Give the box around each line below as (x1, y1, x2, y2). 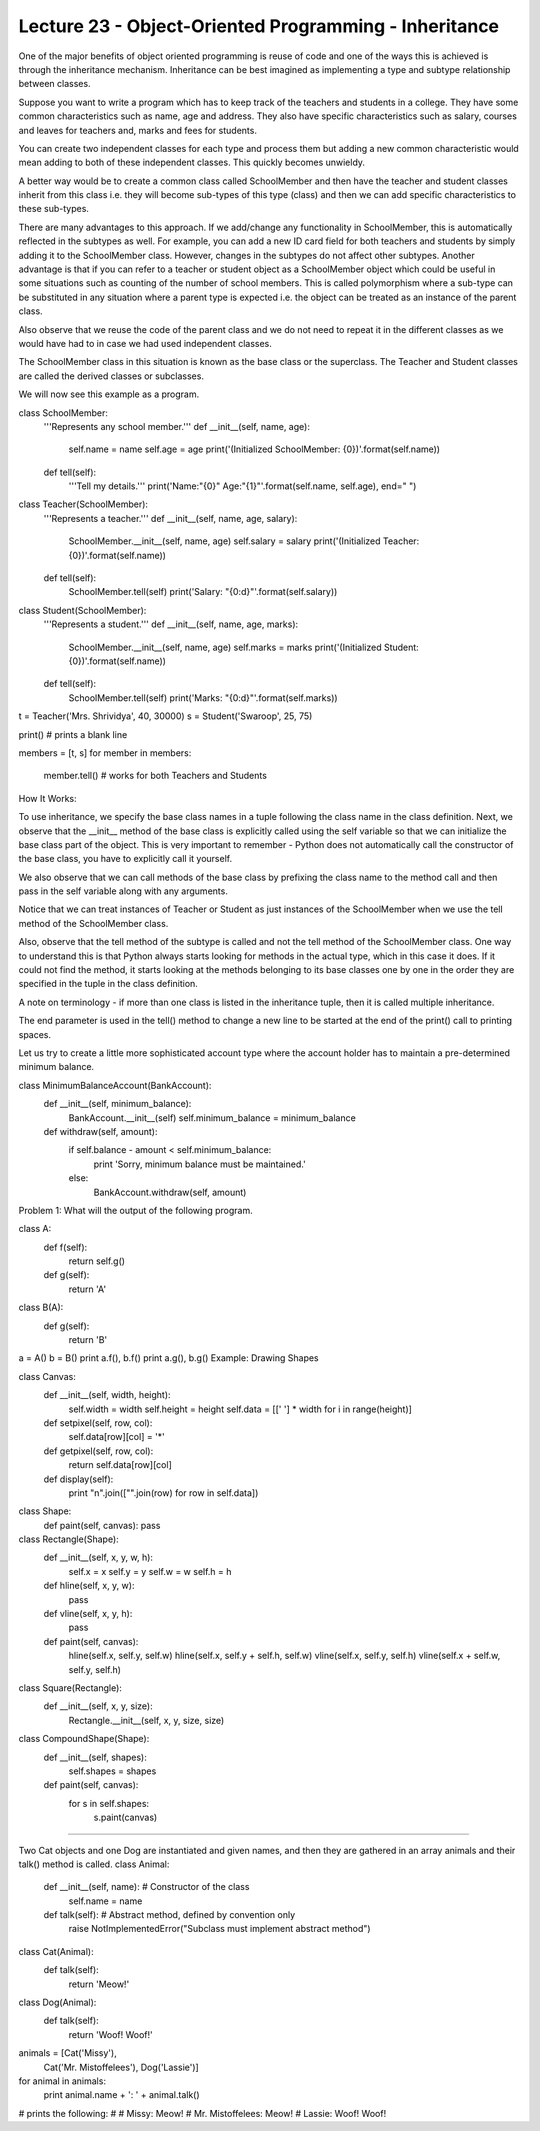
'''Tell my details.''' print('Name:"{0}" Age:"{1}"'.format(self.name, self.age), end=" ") (68, 480, 417, 492)
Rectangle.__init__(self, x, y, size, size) (68, 1714, 225, 1726)
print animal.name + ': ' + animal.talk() (43, 2089, 200, 2101)
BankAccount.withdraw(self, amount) (93, 1186, 247, 1198)
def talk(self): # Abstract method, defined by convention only (43, 1909, 296, 1921)
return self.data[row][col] (68, 1459, 172, 1471)
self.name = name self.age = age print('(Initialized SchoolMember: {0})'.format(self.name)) (68, 443, 440, 455)
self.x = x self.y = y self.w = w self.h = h (68, 1565, 232, 1577)
